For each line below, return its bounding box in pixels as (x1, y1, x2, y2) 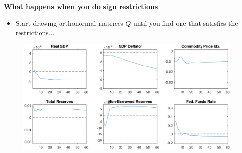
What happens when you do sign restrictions (4, 1, 158, 11)
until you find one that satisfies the (133, 18, 238, 28)
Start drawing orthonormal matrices (15, 18, 123, 28)
